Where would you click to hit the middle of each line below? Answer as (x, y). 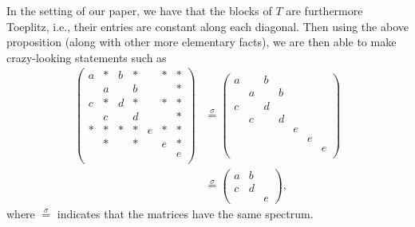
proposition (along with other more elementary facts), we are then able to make (202, 42)
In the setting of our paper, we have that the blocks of (139, 10)
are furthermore (324, 10)
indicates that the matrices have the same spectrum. (185, 213)
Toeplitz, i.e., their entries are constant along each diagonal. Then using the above (207, 26)
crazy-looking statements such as (87, 57)
